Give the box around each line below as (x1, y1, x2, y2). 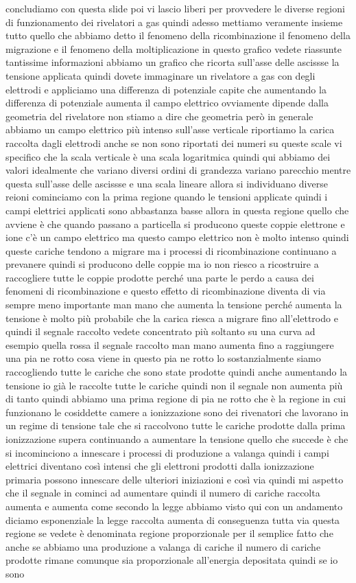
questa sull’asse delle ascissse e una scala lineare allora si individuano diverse (5, 176, 328, 190)
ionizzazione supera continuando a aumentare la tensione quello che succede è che (5, 432, 348, 446)
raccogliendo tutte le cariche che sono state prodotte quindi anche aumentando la (5, 365, 348, 379)
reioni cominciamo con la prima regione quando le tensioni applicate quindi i (5, 190, 328, 204)
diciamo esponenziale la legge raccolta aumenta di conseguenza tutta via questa (5, 512, 340, 527)
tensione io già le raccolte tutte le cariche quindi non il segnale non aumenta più (5, 378, 343, 392)
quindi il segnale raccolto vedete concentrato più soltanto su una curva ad (5, 324, 316, 339)
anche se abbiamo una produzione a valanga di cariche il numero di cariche (5, 539, 321, 553)
